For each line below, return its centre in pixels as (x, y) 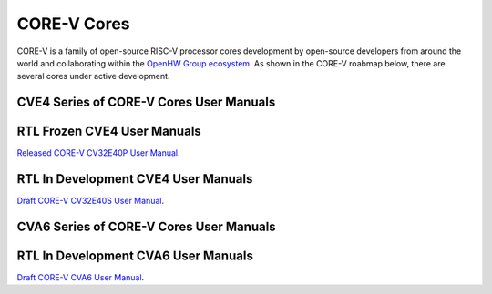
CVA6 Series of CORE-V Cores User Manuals (147, 226)
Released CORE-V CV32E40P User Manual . (99, 153)
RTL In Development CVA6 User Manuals (135, 255)
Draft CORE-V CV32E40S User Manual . (90, 201)
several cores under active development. (93, 76)
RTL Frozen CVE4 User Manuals (109, 132)
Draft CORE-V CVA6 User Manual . (81, 278)
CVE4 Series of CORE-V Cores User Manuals (146, 102)
